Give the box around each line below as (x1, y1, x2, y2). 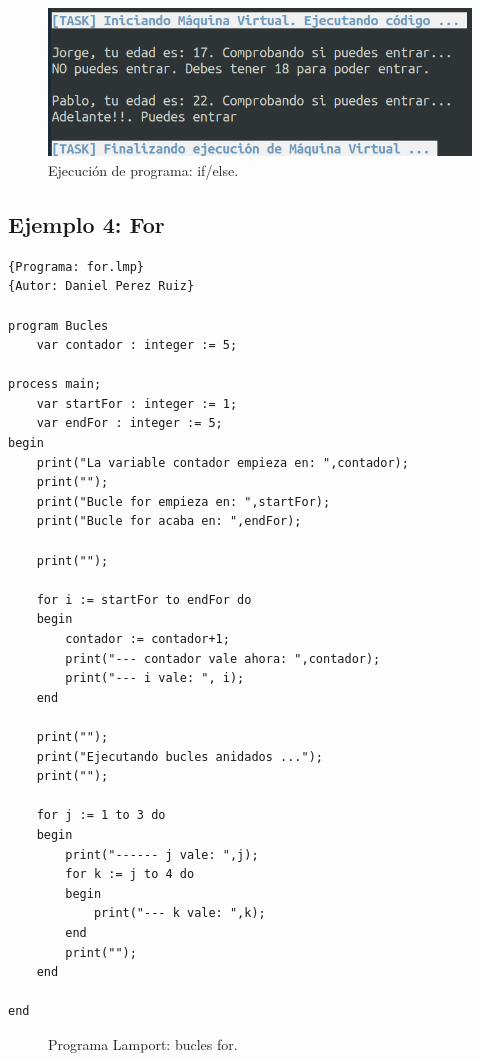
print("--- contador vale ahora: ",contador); (65, 651, 381, 666)
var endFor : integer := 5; (36, 416, 223, 431)
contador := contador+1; (65, 632, 230, 646)
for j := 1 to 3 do (36, 808, 166, 823)
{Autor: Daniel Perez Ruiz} (8, 279, 195, 294)
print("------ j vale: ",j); (65, 847, 259, 862)
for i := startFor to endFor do (36, 592, 252, 607)
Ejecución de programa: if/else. (48, 159, 239, 180)
